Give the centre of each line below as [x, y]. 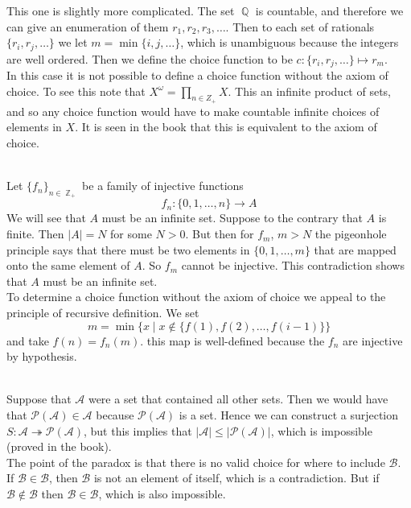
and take [28, 340]
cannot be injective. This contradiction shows [293, 265]
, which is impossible [321, 430]
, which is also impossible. [162, 493]
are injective [373, 340]
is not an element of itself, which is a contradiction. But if [236, 478]
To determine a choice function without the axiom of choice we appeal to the [196, 297]
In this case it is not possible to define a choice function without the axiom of [197, 75]
